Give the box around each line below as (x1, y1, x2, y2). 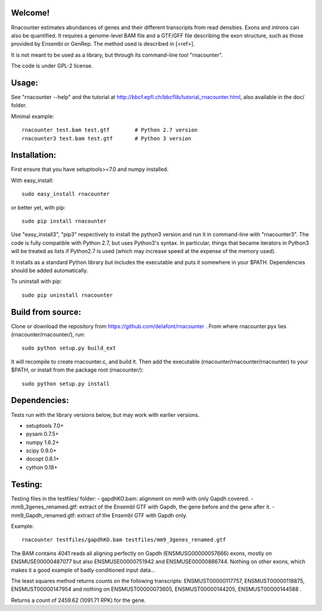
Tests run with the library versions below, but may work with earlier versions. (11, 411, 200, 418)
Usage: (11, 77, 39, 88)
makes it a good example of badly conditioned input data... (11, 566, 156, 573)
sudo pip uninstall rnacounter (21, 292, 113, 298)
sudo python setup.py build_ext (21, 345, 116, 351)
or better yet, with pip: (11, 204, 66, 211)
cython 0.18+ (26, 463, 58, 470)
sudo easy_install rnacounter (21, 191, 110, 198)
